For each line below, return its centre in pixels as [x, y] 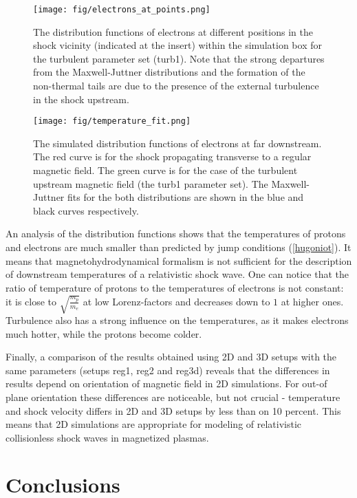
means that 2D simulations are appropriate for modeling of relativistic [154, 424]
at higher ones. [312, 301]
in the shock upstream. [81, 99]
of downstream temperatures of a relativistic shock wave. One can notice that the [177, 274]
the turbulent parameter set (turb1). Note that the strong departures [179, 58]
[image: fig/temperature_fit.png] [112, 121]
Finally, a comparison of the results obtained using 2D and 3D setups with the [171, 357]
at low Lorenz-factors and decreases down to [176, 301]
